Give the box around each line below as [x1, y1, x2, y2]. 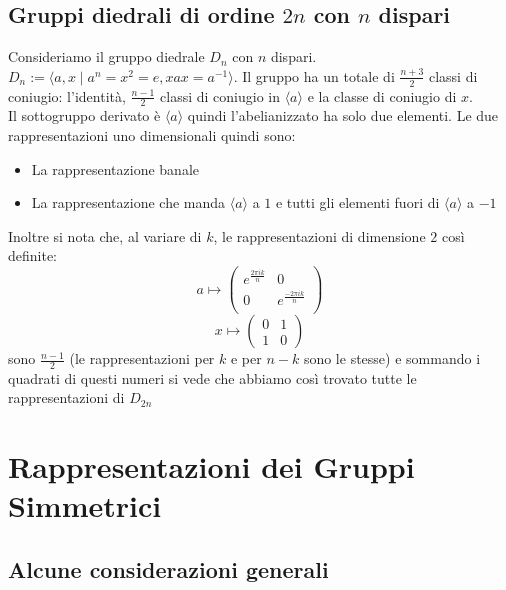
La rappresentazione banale [31, 158, 199, 179]
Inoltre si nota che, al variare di [8, 225, 202, 246]
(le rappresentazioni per [69, 348, 215, 369]
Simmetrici [8, 485, 162, 526]
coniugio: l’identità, [8, 85, 126, 106]
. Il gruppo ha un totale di [233, 65, 395, 86]
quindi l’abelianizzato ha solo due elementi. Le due [187, 105, 499, 126]
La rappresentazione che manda [31, 192, 226, 213]
